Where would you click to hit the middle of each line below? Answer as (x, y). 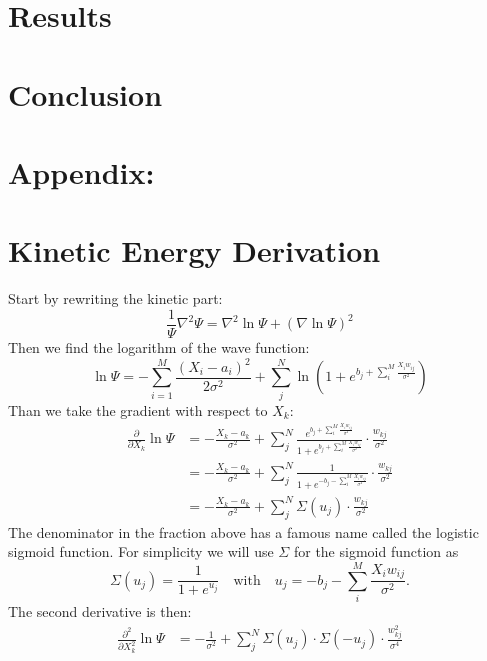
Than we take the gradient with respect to (138, 409)
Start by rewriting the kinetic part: (115, 298)
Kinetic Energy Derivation (194, 250)
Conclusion (85, 93)
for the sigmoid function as (376, 551)
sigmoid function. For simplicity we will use (141, 551)
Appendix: (81, 171)
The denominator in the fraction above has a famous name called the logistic (243, 531)
